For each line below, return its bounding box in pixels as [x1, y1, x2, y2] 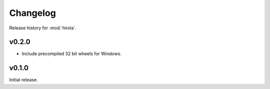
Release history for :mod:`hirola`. [9, 25, 77, 31]
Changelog [9, 7, 56, 18]
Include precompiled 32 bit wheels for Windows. [21, 51, 122, 57]
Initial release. [9, 77, 38, 83]
